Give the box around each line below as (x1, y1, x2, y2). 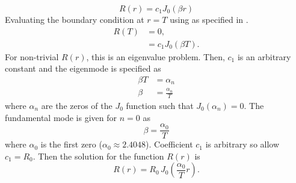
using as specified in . (170, 13, 248, 25)
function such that (126, 99, 194, 111)
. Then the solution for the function (32, 149, 164, 162)
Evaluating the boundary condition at (5, 13, 144, 25)
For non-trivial (5, 50, 59, 63)
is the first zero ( (40, 138, 102, 150)
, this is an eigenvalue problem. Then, (86, 50, 225, 63)
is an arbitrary (237, 50, 291, 63)
